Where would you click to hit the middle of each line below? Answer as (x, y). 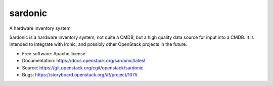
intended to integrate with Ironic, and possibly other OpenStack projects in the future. (98, 44)
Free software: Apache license (54, 53)
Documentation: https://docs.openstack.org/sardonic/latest (84, 61)
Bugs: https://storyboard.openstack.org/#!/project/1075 (80, 74)
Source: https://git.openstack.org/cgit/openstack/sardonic (83, 67)
